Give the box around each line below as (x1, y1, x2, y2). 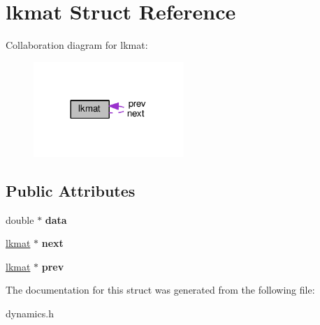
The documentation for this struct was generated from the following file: (6, 282, 315, 297)
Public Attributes (6, 179, 136, 201)
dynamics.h (6, 305, 54, 320)
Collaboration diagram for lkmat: (6, 38, 148, 52)
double (6, 212, 34, 227)
